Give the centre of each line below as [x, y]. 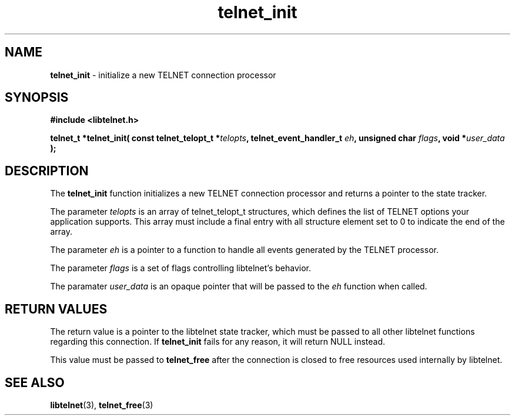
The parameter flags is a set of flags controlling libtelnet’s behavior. [180, 268]
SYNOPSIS [37, 98]
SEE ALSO [35, 382]
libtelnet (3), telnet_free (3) [102, 405]
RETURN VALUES [56, 309]
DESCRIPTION [47, 171]
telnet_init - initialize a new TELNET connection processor [163, 75]
